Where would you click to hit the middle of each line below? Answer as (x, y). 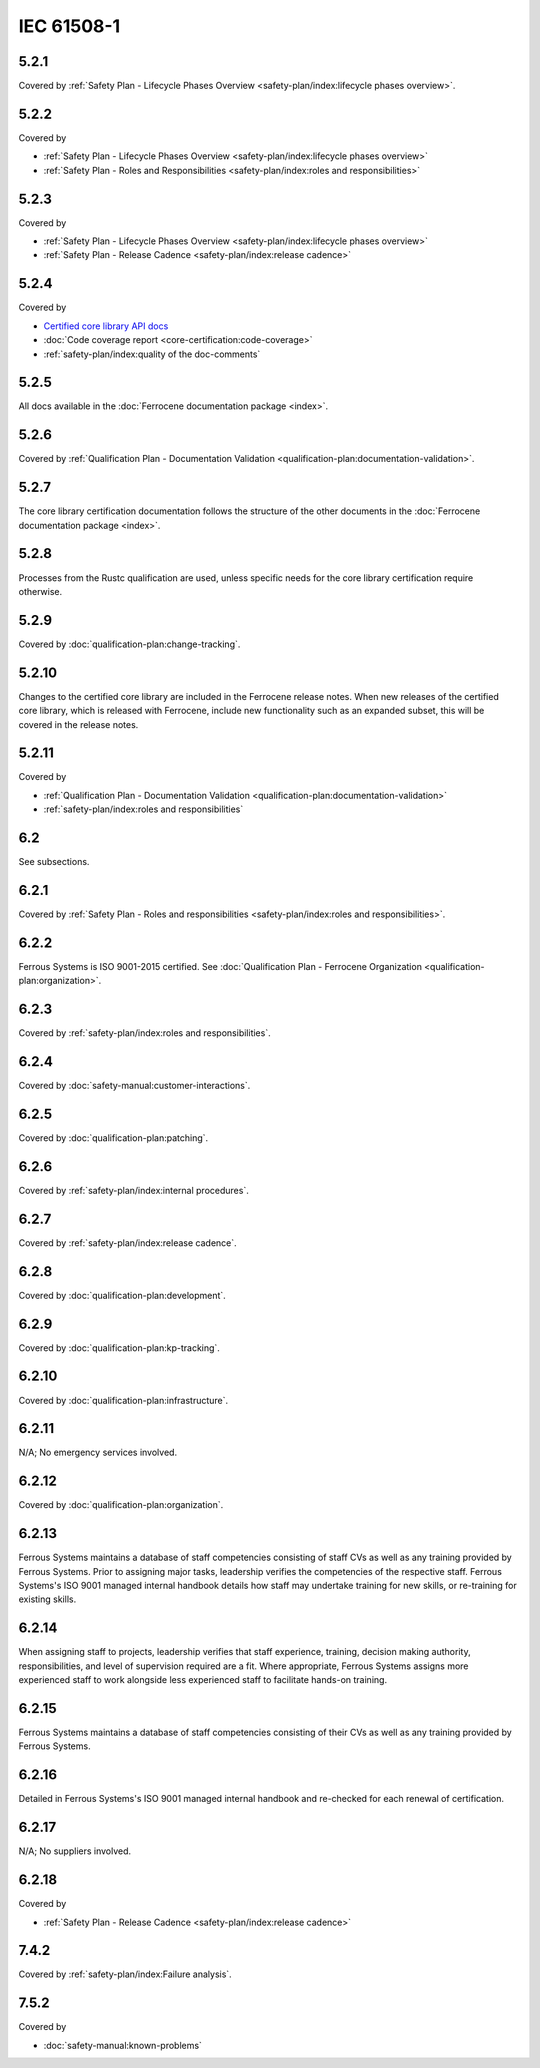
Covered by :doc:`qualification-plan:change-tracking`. (129, 644)
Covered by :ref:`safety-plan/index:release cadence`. (127, 1242)
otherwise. (40, 591)
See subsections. (54, 862)
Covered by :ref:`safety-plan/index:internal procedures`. (133, 1190)
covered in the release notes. (78, 724)
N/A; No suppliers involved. (75, 1851)
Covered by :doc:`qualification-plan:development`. (122, 1295)
